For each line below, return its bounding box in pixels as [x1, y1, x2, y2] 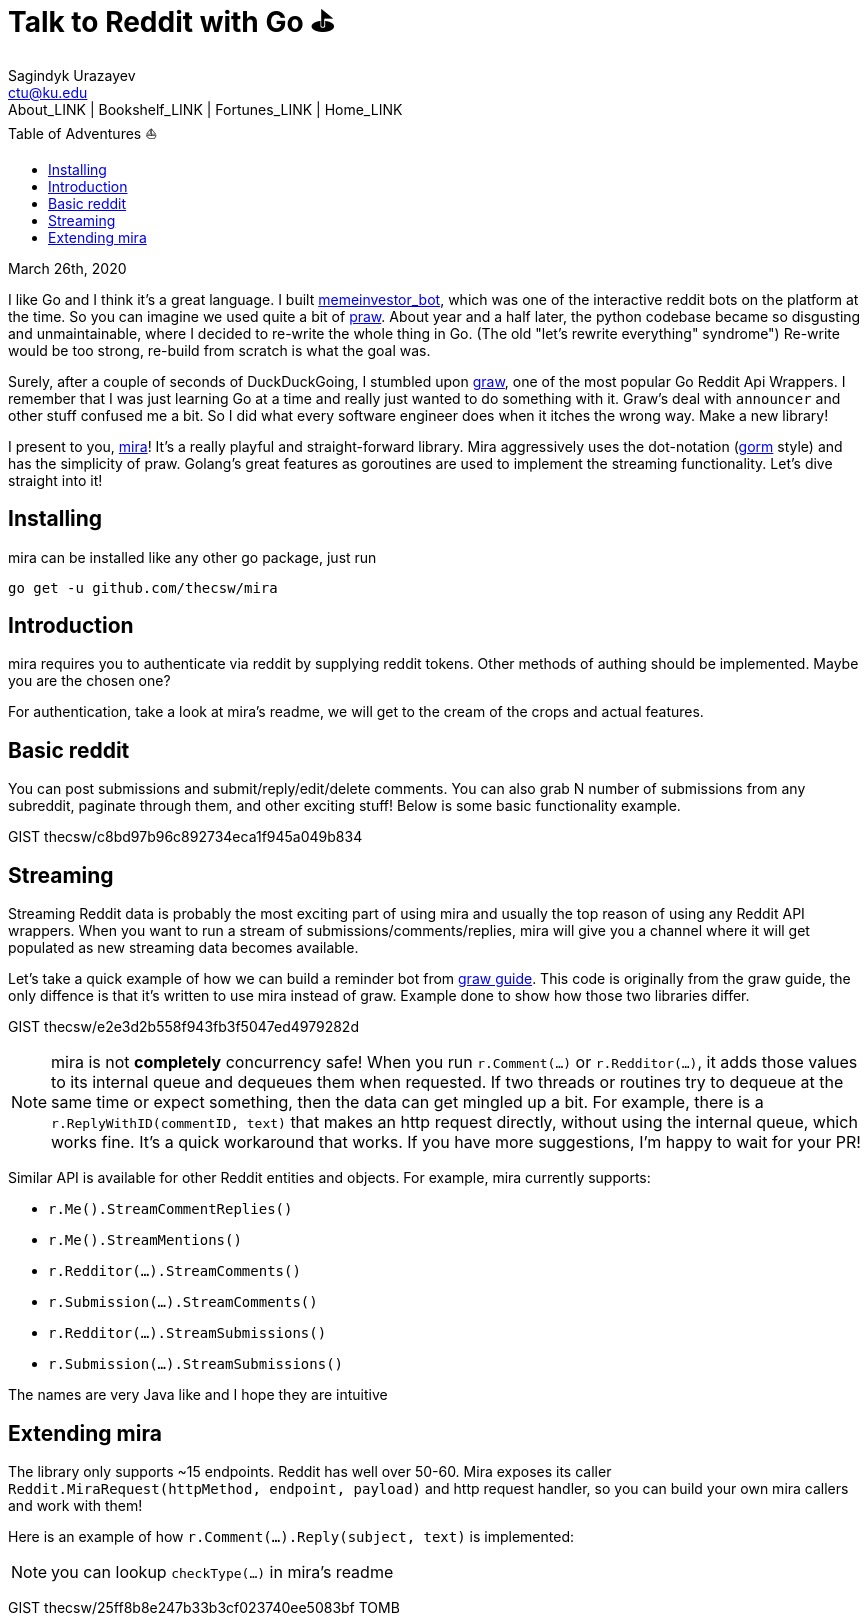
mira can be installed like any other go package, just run [8, 548, 377, 566]
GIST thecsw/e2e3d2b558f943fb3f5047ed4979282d [8, 1018, 359, 1036]
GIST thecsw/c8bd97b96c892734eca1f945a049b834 [8, 828, 363, 846]
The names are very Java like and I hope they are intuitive [8, 1386, 388, 1404]
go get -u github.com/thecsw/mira [8, 579, 278, 596]
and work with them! [8, 1496, 143, 1514]
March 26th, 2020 [8, 259, 127, 277]
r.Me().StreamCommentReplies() [48, 1201, 293, 1218]
